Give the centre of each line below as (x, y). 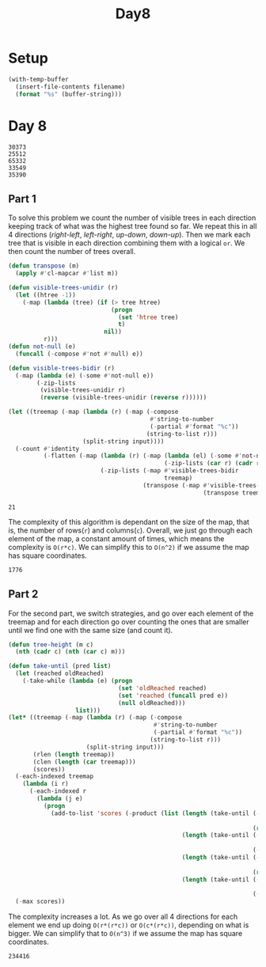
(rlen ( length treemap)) (74, 754)
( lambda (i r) (46, 784)
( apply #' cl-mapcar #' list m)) (67, 274)
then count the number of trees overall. (72, 252)
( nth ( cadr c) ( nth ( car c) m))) (70, 652)
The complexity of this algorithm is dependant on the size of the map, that (129, 521)
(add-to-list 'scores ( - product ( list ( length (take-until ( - (155, 813)
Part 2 (23, 594)
